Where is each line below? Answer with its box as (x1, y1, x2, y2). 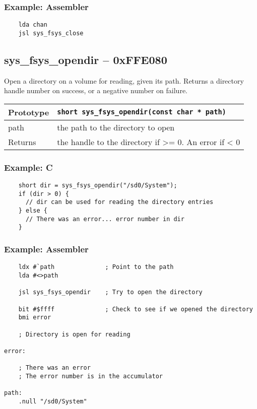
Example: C (4, 161, 53, 173)
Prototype (8, 106, 49, 118)
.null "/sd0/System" (18, 397, 87, 405)
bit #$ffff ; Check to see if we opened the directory (18, 305, 253, 313)
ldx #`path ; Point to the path (18, 263, 174, 271)
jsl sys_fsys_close (18, 29, 84, 37)
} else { (18, 207, 47, 215)
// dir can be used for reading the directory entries (25, 198, 214, 206)
